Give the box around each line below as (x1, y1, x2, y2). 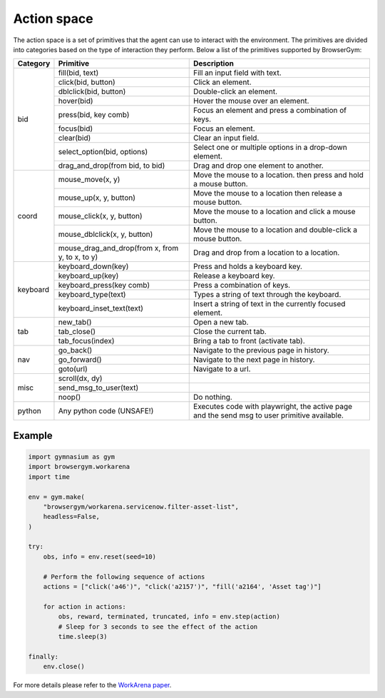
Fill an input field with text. (193, 68, 282, 78)
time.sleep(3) (58, 632, 108, 640)
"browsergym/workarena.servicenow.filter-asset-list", (43, 502, 239, 510)
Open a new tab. (193, 318, 249, 328)
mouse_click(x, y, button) (58, 211, 143, 221)
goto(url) (58, 364, 88, 374)
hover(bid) (58, 96, 93, 106)
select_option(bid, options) (58, 147, 148, 157)
